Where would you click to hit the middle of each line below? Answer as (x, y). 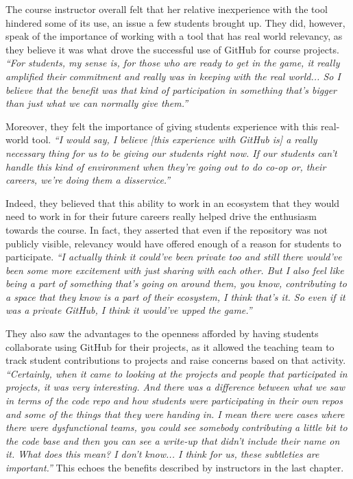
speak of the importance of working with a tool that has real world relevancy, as (174, 36)
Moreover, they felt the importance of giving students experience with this (162, 126)
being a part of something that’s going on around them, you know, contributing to (176, 283)
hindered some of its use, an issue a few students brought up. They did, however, (175, 22)
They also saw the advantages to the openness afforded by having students (162, 333)
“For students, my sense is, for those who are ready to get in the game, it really (173, 63)
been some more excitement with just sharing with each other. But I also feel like (175, 270)
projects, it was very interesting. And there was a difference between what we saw (175, 387)
